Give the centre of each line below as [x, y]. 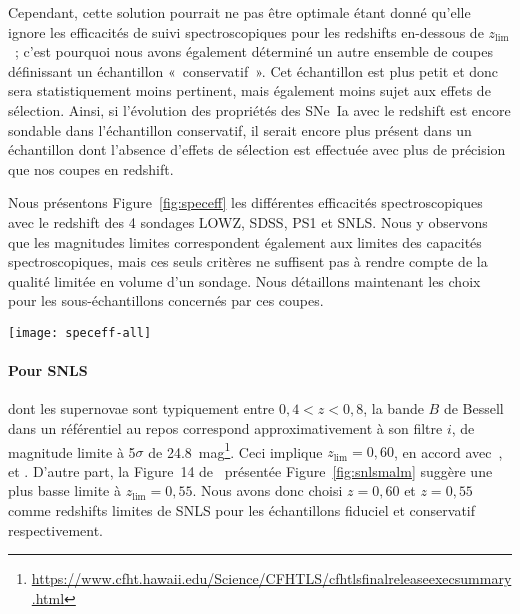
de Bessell [473, 408]
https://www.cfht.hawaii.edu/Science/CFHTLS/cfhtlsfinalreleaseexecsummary [271, 578]
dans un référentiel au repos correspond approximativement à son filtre [225, 427]
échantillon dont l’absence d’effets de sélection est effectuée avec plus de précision [257, 149]
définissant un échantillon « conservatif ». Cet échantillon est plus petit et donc [253, 70]
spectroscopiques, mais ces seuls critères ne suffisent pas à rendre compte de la [248, 261]
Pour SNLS [48, 370]
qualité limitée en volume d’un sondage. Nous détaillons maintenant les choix [244, 280]
